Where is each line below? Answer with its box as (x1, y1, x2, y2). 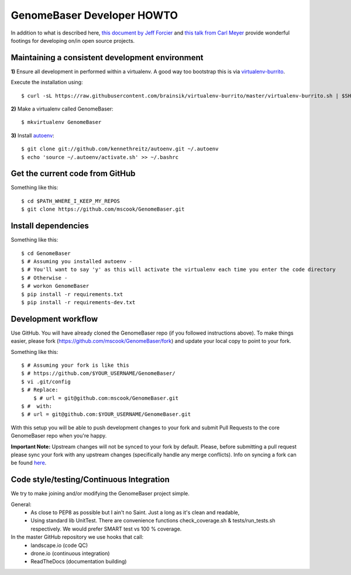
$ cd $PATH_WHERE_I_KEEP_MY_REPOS (21, 198, 120, 204)
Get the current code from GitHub (11, 168, 136, 178)
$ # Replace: (21, 387, 58, 393)
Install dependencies (11, 221, 89, 231)
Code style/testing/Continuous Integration (11, 474, 170, 485)
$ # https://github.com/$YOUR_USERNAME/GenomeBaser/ (21, 370, 175, 377)
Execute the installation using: (11, 79, 83, 86)
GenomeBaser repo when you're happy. (11, 432, 107, 439)
